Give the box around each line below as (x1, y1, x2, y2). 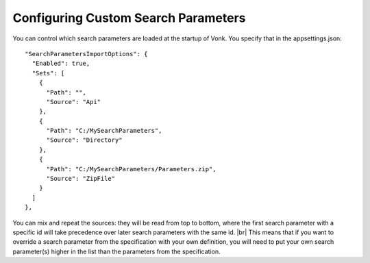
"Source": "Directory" (46, 136, 123, 144)
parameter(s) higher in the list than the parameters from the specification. (12, 247, 221, 255)
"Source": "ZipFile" (46, 175, 116, 183)
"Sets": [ (32, 69, 65, 77)
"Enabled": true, (32, 60, 90, 68)
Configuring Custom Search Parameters (12, 10, 246, 25)
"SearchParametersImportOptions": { (25, 50, 148, 58)
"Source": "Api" (46, 98, 101, 105)
